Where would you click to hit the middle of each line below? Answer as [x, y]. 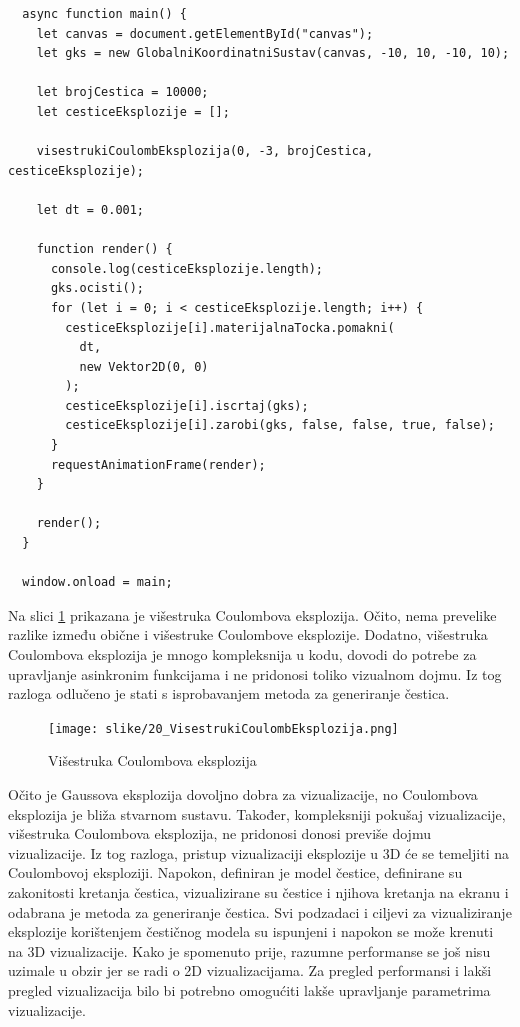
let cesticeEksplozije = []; [133, 111]
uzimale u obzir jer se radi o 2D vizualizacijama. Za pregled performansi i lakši [250, 970]
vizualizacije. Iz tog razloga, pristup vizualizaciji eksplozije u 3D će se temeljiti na [258, 852]
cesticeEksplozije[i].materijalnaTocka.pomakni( [230, 327]
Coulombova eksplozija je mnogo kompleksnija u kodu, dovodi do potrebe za [242, 654]
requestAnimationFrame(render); [158, 464]
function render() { [104, 249]
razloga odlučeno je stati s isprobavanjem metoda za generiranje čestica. [229, 693]
